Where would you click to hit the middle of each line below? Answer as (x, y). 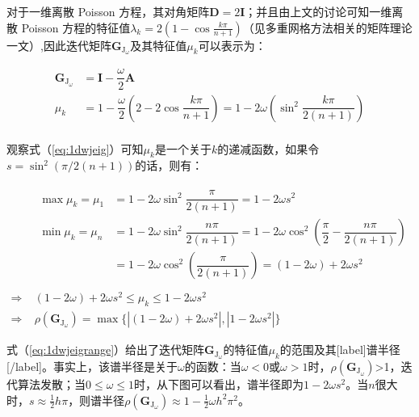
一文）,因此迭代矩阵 (59, 45)
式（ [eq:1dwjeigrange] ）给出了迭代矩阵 (106, 350)
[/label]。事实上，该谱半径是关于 (92, 366)
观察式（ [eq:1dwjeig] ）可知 (75, 148)
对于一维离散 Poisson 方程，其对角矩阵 (108, 11)
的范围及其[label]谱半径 (340, 350)
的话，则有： (169, 165)
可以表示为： (232, 45)
